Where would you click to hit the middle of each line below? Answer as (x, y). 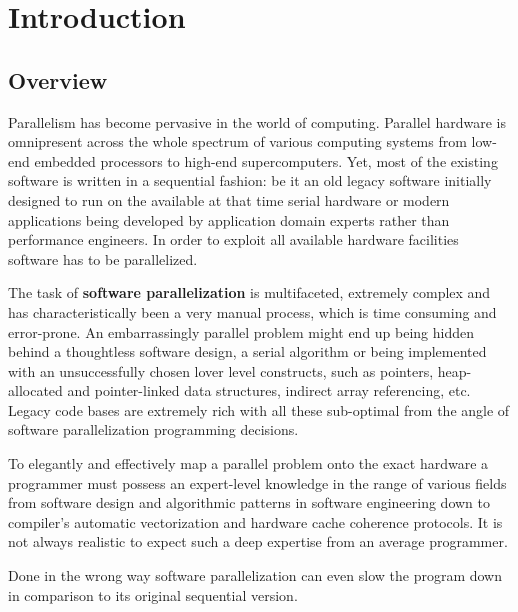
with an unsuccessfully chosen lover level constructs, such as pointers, (221, 370)
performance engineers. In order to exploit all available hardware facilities (233, 239)
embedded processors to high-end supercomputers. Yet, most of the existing (266, 160)
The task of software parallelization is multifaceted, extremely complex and (249, 292)
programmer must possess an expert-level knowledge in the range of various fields (257, 482)
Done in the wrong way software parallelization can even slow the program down (255, 575)
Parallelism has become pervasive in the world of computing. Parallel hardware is (257, 121)
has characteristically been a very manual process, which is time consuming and (252, 311)
